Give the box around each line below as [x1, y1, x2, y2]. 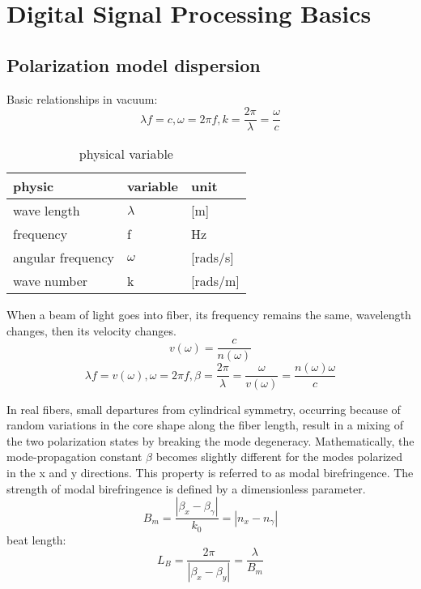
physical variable [79, 144, 173, 164]
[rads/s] [191, 248, 234, 267]
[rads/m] [191, 271, 240, 291]
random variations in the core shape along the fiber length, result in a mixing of [6, 416, 404, 433]
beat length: [6, 531, 66, 548]
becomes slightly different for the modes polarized [155, 448, 403, 465]
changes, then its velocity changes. [6, 322, 176, 339]
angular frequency [13, 248, 115, 267]
